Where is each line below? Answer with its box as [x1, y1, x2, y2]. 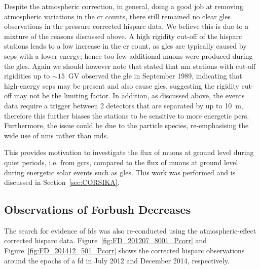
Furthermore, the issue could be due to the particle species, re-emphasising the [4, 120, 249, 131]
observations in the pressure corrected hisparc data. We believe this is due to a [4, 21, 249, 31]
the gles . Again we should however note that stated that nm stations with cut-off [4, 60, 256, 71]
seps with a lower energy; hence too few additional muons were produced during [4, 50, 253, 61]
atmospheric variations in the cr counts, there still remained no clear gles [4, 11, 231, 21]
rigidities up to [4, 70, 50, 81]
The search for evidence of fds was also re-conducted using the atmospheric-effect [4, 225, 256, 236]
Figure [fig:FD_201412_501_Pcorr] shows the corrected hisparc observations [4, 245, 245, 256]
